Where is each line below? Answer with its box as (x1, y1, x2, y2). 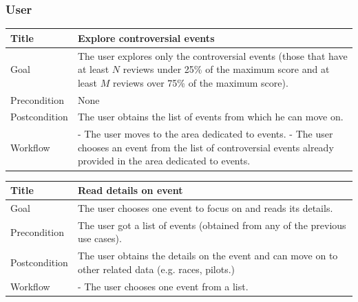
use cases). (77, 231, 122, 246)
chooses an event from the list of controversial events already (77, 140, 334, 154)
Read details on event (77, 183, 183, 197)
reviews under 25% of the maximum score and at (123, 62, 330, 76)
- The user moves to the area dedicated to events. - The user (77, 127, 333, 141)
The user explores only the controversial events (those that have (77, 48, 348, 63)
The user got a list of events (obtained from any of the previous (77, 217, 346, 232)
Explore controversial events (77, 30, 215, 45)
